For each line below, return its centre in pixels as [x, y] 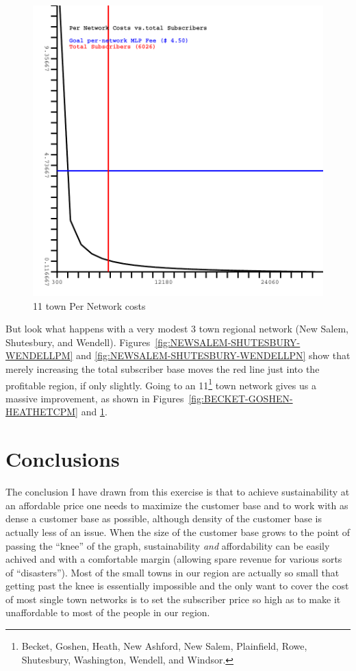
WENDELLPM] [39, 355]
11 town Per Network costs [89, 305]
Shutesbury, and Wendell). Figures [78, 342]
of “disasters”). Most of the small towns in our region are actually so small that [173, 572]
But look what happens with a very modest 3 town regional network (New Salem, [177, 329]
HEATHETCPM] [42, 412]
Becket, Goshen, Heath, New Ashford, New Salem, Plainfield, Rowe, [164, 646]
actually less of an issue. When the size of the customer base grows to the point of [178, 532]
